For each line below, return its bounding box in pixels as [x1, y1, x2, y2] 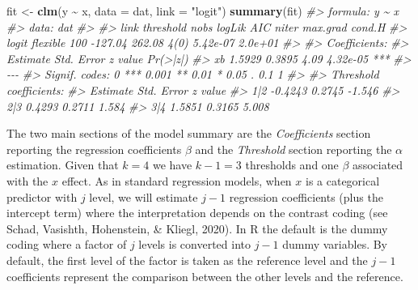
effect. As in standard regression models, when [61, 172, 292, 189]
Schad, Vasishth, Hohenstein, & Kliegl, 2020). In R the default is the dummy [6, 220, 388, 237]
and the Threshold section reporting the [195, 140, 392, 157]
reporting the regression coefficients [6, 140, 182, 157]
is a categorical [306, 172, 380, 189]
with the [6, 172, 49, 189]
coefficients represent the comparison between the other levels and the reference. [6, 267, 403, 284]
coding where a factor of [6, 236, 127, 253]
